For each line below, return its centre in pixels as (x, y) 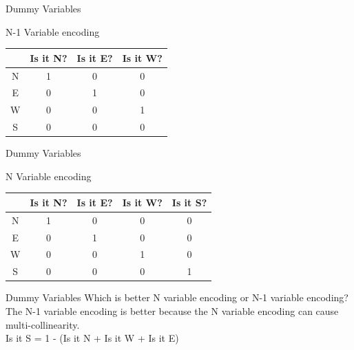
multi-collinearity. (43, 324)
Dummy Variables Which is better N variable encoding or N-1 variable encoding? (177, 297)
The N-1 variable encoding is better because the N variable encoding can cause (172, 310)
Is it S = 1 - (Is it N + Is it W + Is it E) (92, 338)
